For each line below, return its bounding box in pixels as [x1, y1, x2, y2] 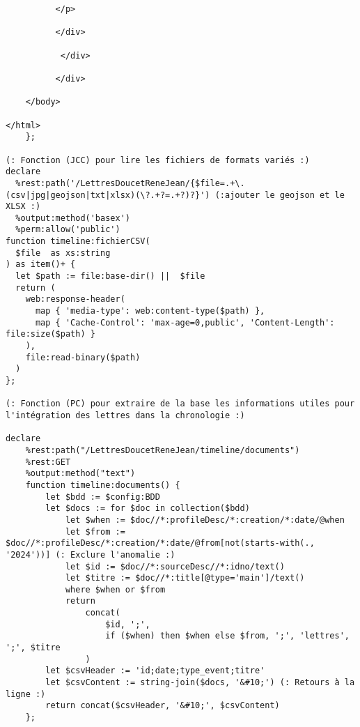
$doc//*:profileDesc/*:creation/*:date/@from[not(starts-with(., [6, 538, 315, 549]
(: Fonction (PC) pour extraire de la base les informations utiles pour [6, 399, 355, 409]
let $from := [65, 526, 125, 537]
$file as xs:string [15, 247, 111, 258]
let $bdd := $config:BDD [45, 491, 160, 502]
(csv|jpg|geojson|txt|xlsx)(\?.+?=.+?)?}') [6, 190, 210, 200]
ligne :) [6, 689, 46, 699]
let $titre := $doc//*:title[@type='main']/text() [65, 573, 305, 583]
